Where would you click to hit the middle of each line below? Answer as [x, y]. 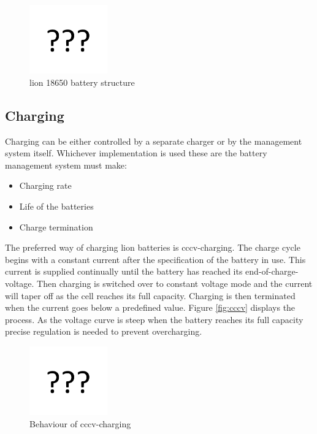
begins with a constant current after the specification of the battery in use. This [155, 259]
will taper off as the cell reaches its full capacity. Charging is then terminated [150, 295]
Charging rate [45, 185]
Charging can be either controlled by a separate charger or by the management [154, 141]
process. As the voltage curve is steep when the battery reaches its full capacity [154, 319]
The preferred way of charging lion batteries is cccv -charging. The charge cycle [153, 247]
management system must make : [66, 165]
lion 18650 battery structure [82, 82]
